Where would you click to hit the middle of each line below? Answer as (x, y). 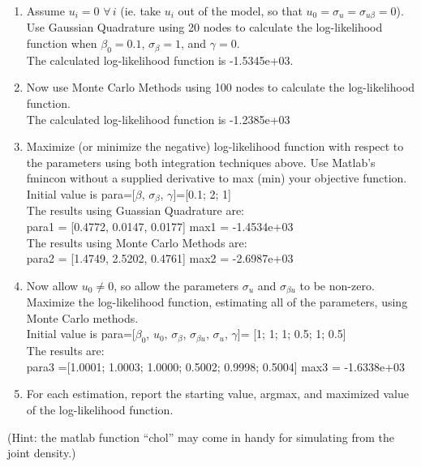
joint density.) (42, 453)
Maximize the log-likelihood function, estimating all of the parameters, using (217, 302)
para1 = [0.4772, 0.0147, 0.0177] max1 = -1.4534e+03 (160, 227)
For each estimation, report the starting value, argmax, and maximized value (217, 394)
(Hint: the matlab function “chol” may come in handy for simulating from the (201, 437)
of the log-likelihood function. (100, 410)
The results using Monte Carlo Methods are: (137, 242)
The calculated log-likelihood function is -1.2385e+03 (158, 119)
